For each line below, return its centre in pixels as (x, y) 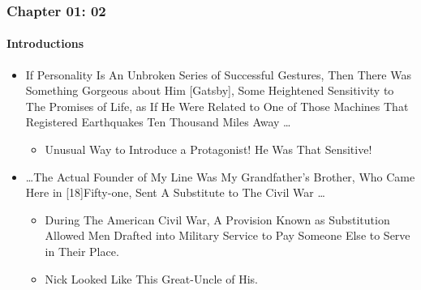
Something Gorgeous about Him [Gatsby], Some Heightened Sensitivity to (210, 90)
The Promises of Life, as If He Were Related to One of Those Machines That (217, 106)
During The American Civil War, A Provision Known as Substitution (217, 219)
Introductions (45, 43)
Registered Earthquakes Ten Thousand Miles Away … (158, 122)
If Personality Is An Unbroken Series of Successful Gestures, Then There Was (218, 74)
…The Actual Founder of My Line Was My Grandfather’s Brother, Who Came (220, 176)
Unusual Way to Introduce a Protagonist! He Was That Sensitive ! (208, 149)
